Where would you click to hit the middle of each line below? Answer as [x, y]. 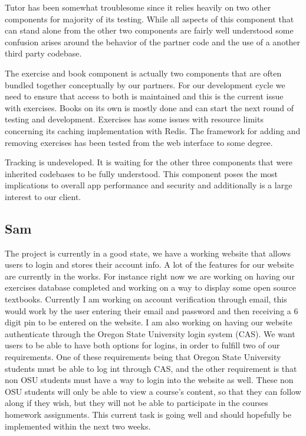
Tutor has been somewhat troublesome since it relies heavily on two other [138, 7]
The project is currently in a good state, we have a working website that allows [148, 253]
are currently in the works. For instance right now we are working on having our [150, 276]
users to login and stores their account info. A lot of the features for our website [149, 264]
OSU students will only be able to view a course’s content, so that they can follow [153, 391]
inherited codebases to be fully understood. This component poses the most [142, 173]
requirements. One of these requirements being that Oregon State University [143, 357]
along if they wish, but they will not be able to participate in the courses [136, 403]
